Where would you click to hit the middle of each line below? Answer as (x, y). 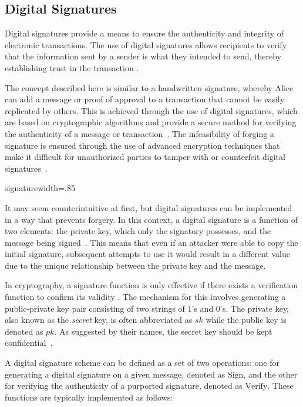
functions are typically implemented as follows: (89, 397)
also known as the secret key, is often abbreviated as (99, 320)
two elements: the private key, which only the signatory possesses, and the (138, 231)
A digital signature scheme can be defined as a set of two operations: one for (142, 363)
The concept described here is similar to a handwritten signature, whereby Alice (149, 87)
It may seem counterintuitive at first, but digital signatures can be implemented (149, 207)
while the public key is (246, 320)
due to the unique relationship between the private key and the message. (135, 265)
